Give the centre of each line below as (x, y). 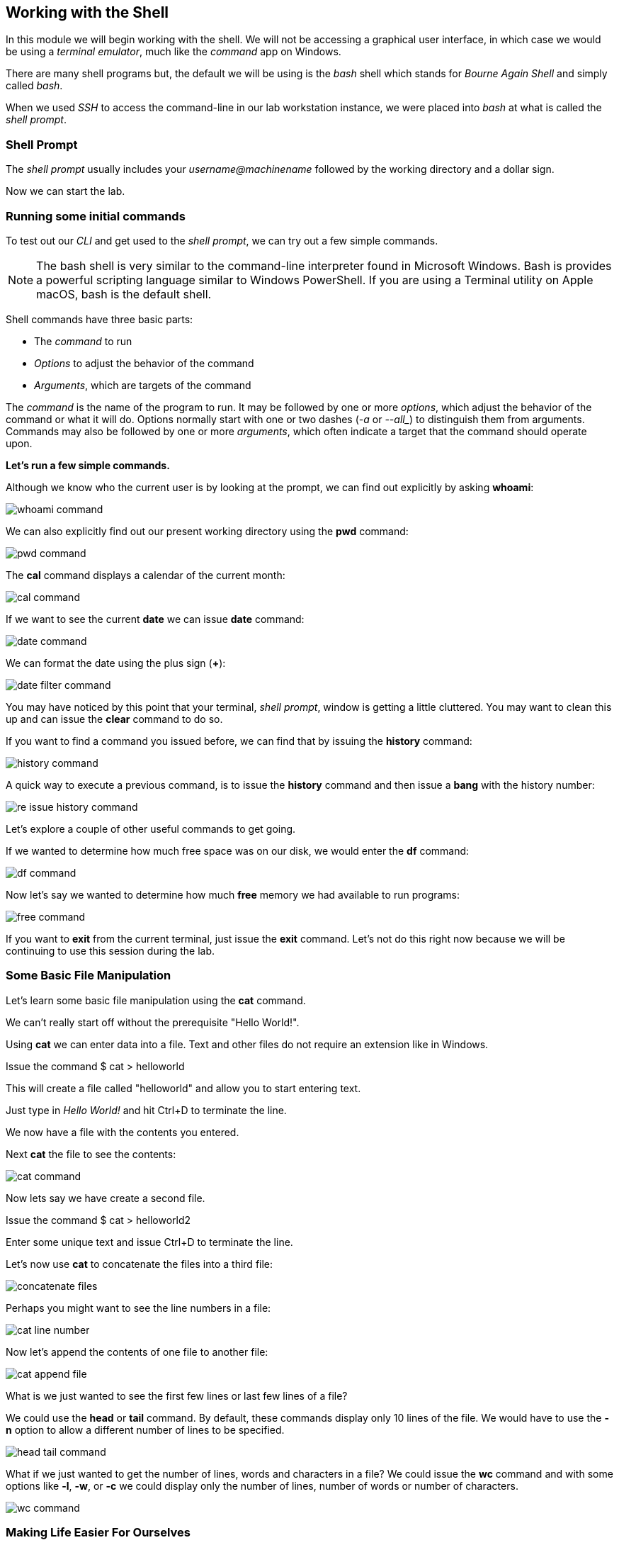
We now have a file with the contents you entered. (123, 1132)
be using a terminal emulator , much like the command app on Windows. (174, 52)
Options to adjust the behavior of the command (144, 363)
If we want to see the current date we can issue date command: (155, 619)
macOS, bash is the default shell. (124, 294)
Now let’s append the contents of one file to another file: (137, 1352)
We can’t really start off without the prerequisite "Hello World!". (153, 1022)
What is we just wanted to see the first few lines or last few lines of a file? (177, 1395)
